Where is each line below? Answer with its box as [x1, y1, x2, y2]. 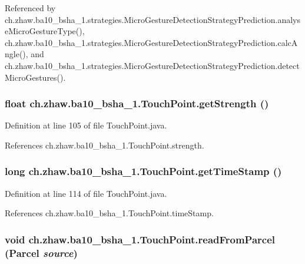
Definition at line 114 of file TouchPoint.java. [5, 187, 167, 199]
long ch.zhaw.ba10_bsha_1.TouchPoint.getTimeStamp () [5, 164, 282, 179]
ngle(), [5, 48, 28, 60]
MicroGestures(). [5, 71, 66, 83]
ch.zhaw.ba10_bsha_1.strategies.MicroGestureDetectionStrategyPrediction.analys [5, 13, 300, 25]
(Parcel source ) [5, 245, 78, 260]
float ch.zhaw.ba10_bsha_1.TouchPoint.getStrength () [5, 96, 269, 111]
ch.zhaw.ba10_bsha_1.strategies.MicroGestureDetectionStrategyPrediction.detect [5, 59, 300, 71]
